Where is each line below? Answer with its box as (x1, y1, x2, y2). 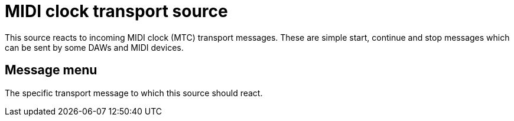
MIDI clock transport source (5, 1, 228, 21)
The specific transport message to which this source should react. (5, 87, 263, 98)
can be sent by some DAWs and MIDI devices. (5, 42, 184, 53)
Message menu (5, 63, 97, 78)
